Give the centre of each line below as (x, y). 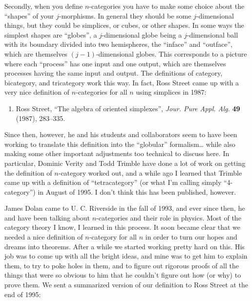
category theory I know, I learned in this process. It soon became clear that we (123, 227)
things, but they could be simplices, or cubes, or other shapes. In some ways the (124, 25)
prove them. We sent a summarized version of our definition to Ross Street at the (126, 285)
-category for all (113, 237)
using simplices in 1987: (171, 92)
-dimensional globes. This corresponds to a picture (171, 53)
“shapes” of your (29, 15)
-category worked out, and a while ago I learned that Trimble (150, 172)
